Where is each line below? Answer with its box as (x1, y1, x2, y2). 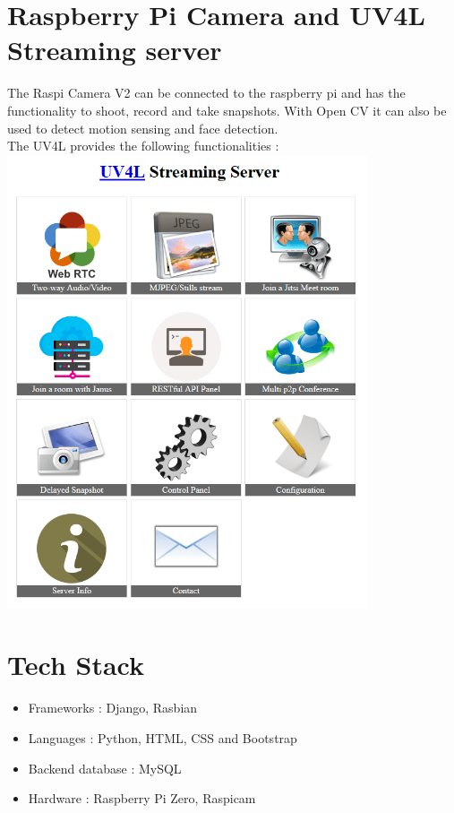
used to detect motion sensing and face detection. (7, 118, 278, 137)
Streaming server (7, 31, 222, 68)
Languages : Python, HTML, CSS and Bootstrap (28, 728, 297, 747)
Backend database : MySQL (28, 758, 182, 777)
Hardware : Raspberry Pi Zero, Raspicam (28, 789, 256, 808)
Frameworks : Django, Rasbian (28, 698, 198, 717)
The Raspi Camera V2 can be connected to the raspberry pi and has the (7, 83, 406, 102)
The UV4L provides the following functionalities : (7, 136, 279, 155)
